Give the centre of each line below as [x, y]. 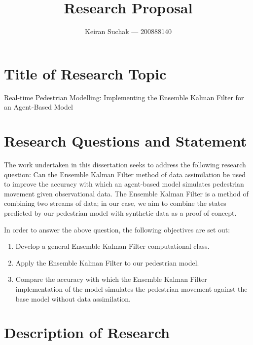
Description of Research [87, 332]
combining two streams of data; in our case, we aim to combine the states [115, 203]
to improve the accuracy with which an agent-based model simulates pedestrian [124, 184]
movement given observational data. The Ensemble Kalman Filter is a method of [126, 193]
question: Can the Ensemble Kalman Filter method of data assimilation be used [125, 174]
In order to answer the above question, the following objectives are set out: [117, 229]
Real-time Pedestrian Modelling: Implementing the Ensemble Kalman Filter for [124, 97]
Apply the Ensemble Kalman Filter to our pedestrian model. [107, 262]
